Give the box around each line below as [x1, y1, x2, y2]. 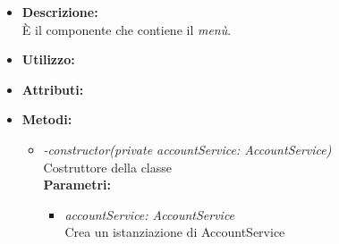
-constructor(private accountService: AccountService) [43, 139, 332, 158]
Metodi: [21, 110, 72, 129]
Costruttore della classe [43, 157, 172, 176]
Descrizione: [21, 3, 98, 21]
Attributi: [21, 80, 84, 98]
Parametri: [43, 175, 112, 194]
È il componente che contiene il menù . [21, 20, 232, 38]
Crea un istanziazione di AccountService [64, 223, 285, 241]
